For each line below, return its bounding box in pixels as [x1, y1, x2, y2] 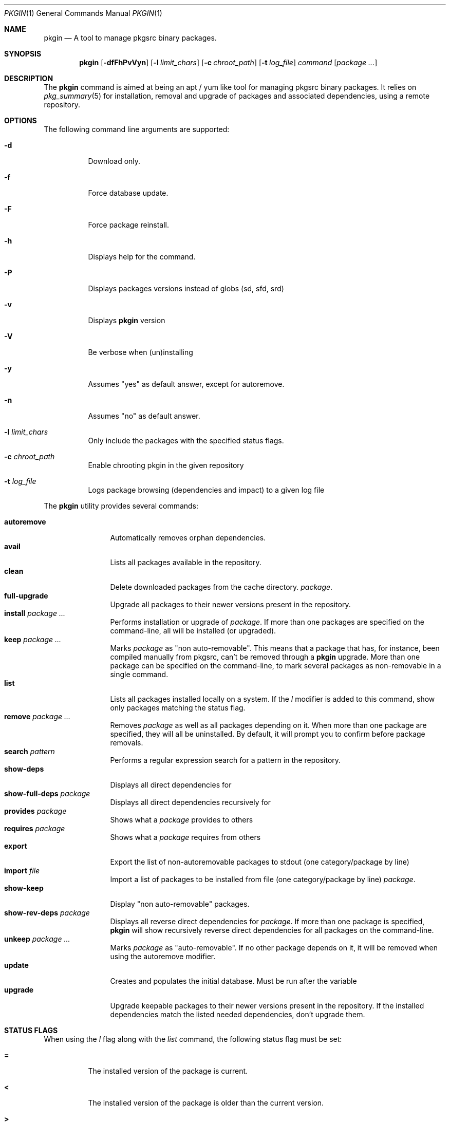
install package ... [4, 609, 66, 618]
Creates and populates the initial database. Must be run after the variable [110, 977, 357, 985]
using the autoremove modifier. [110, 952, 216, 961]
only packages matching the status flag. [110, 703, 246, 712]
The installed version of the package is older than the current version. [88, 1098, 324, 1107]
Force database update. [88, 189, 168, 197]
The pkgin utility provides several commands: [44, 501, 199, 510]
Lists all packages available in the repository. [110, 558, 261, 567]
